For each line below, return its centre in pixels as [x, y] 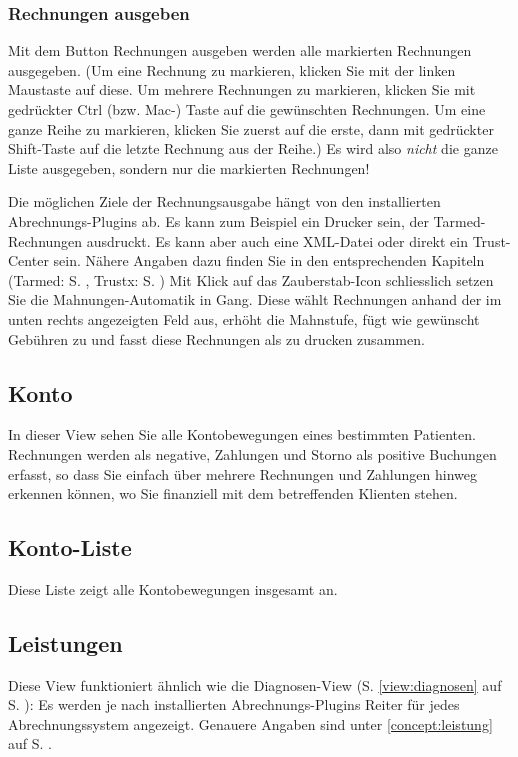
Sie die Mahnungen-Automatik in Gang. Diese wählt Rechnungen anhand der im [255, 299]
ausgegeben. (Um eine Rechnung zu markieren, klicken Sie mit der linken [232, 69]
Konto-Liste [70, 547]
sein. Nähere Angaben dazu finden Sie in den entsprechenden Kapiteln [269, 260]
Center [28, 260]
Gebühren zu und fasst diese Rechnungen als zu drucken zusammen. [216, 338]
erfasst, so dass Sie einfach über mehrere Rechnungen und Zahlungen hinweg [242, 473]
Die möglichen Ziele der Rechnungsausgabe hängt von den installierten [224, 201]
